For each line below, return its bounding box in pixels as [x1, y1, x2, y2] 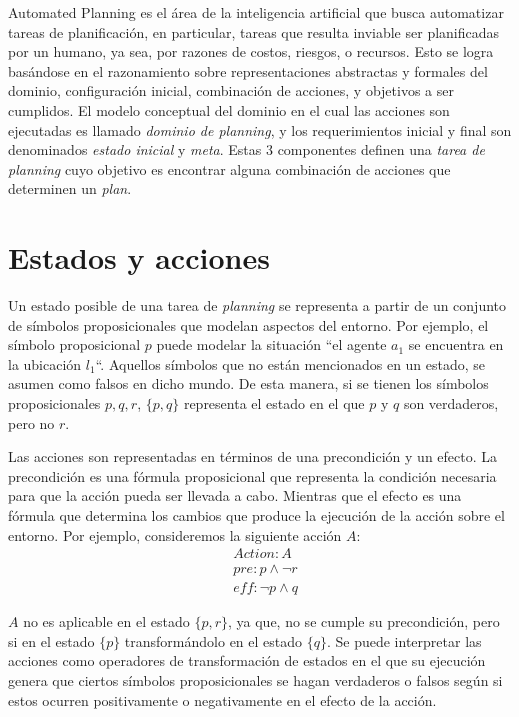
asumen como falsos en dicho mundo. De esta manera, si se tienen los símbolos [8, 373, 489, 394]
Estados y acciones [8, 237, 270, 278]
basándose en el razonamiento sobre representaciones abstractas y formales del [8, 60, 488, 81]
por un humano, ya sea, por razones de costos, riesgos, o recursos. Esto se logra [8, 41, 494, 62]
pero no [8, 412, 55, 433]
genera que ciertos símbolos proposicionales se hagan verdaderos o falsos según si [8, 670, 503, 691]
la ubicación [8, 353, 82, 374]
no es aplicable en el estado [23, 611, 190, 632]
